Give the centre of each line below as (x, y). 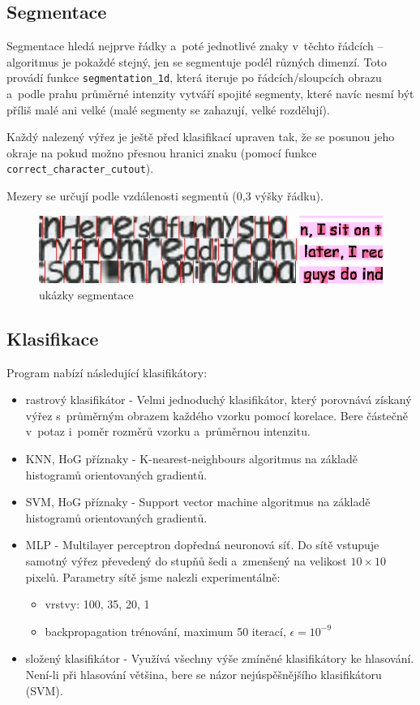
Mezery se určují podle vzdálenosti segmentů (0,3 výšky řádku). (165, 196)
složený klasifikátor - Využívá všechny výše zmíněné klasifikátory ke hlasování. (220, 658)
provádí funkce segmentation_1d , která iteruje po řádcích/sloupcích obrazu (194, 77)
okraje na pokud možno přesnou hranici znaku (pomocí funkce (162, 152)
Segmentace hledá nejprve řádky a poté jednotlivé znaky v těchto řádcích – (195, 46)
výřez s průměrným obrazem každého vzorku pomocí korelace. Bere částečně (216, 415)
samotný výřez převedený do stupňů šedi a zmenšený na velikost (186, 560)
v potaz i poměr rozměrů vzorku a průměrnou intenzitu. (168, 431)
